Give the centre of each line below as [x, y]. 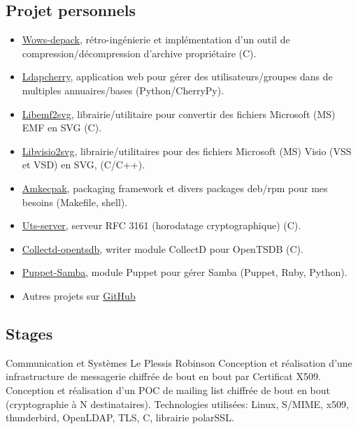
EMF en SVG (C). [62, 128]
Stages [29, 333]
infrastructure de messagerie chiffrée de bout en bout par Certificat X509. [163, 376]
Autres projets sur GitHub [79, 295]
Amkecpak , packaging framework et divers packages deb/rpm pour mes [175, 188]
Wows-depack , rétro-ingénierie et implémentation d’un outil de [156, 39]
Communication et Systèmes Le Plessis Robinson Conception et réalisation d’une [179, 362]
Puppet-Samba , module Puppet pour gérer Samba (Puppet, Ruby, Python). [185, 272]
